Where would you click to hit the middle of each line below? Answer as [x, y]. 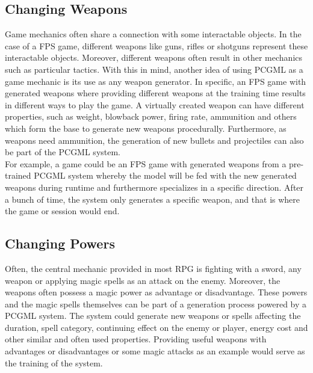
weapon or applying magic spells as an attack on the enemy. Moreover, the [143, 280]
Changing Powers [60, 243]
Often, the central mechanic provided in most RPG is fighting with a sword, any [153, 268]
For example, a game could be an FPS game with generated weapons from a [146, 163]
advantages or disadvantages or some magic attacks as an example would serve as [155, 351]
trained [18, 175]
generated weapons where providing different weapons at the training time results [155, 93]
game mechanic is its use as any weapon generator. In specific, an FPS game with [156, 81]
